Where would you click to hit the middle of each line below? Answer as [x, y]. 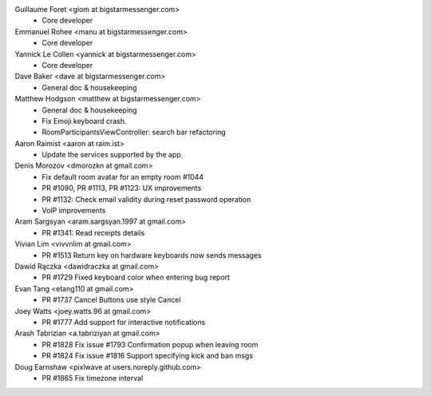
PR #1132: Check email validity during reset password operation [146, 199]
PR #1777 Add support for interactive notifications [124, 322]
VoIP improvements [74, 211]
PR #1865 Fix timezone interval [93, 378]
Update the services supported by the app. [113, 155]
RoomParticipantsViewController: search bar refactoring [134, 133]
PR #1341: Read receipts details [93, 232]
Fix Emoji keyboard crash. [84, 121]
